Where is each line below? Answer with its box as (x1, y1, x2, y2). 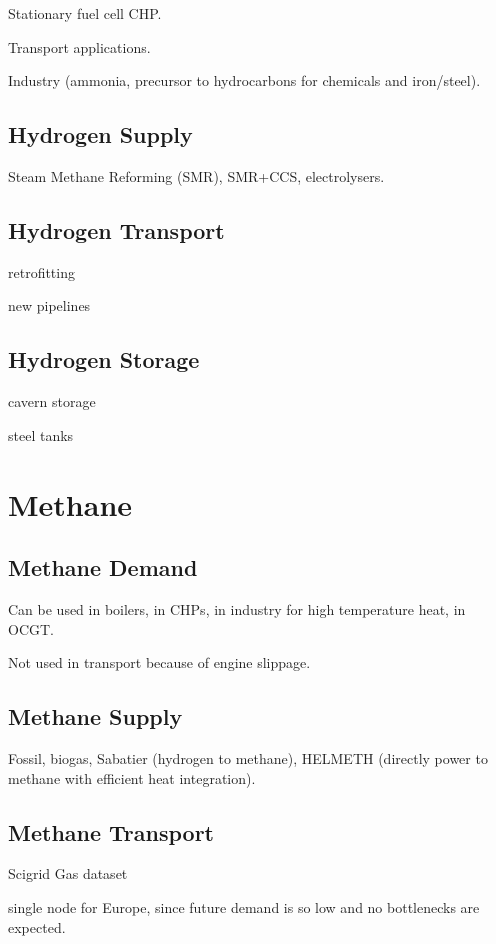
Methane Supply (8, 701, 183, 732)
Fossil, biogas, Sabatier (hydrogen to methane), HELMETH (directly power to (8, 747, 488, 768)
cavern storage (8, 391, 96, 412)
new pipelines (8, 295, 91, 316)
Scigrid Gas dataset (8, 863, 128, 884)
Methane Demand (8, 552, 198, 583)
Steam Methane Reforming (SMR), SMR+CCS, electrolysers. (8, 165, 385, 186)
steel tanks (8, 424, 74, 445)
